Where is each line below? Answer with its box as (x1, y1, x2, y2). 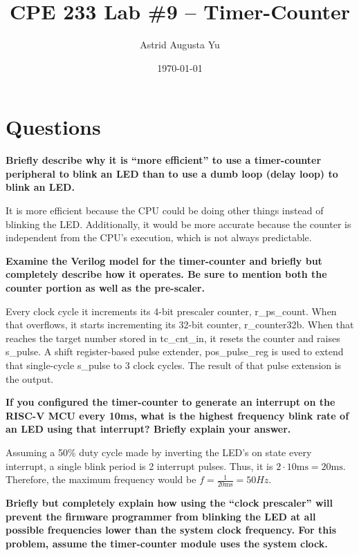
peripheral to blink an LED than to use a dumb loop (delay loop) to (6, 166, 338, 180)
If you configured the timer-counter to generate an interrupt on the (6, 395, 335, 409)
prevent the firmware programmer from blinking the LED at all (6, 509, 316, 523)
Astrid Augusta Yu (140, 37, 220, 52)
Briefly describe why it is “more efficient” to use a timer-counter (6, 153, 322, 167)
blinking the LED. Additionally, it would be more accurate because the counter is (6, 216, 351, 231)
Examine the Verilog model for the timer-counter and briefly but (6, 253, 322, 267)
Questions (6, 113, 101, 141)
